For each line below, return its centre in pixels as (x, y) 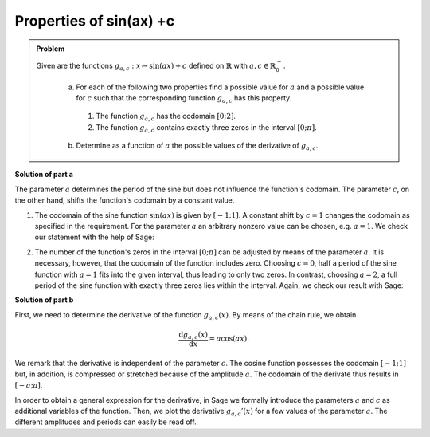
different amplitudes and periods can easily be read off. (106, 422)
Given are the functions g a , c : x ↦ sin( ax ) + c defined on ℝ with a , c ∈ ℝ (156, 66)
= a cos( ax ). (229, 339)
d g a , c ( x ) (193, 335)
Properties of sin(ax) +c (95, 21)
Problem (51, 49)
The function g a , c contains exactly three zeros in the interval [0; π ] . (207, 128)
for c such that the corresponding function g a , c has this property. (184, 98)
